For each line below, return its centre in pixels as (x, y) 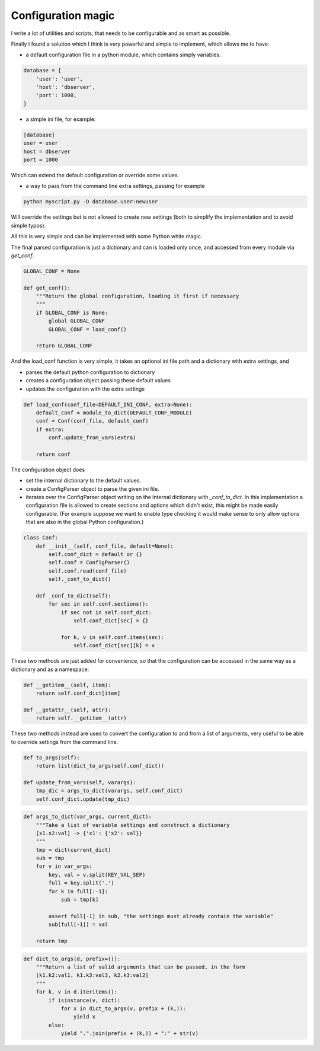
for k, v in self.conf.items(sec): (112, 637)
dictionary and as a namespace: (50, 669)
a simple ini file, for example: (61, 119)
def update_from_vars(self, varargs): (80, 782)
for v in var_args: (64, 866)
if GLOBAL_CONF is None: (72, 312)
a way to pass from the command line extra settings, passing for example (115, 186)
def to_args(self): (52, 758)
